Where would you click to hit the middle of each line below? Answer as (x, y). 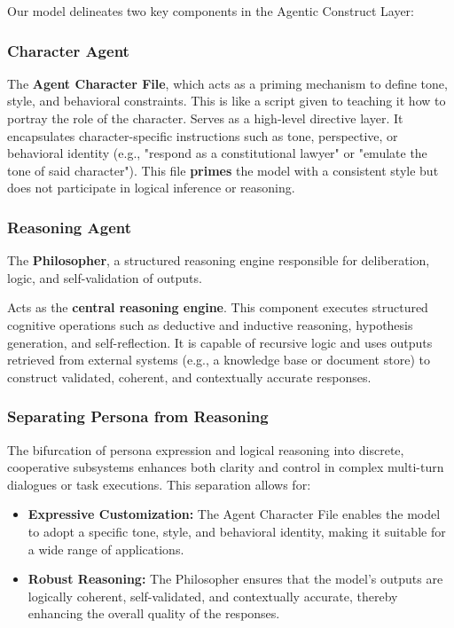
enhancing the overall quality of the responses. (154, 613)
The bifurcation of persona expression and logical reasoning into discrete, (206, 449)
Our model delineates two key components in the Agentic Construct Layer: (211, 11)
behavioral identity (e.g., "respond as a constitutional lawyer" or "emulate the (217, 153)
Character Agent (68, 50)
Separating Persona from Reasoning (138, 416)
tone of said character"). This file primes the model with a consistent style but (223, 170)
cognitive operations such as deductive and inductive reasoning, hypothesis (210, 324)
